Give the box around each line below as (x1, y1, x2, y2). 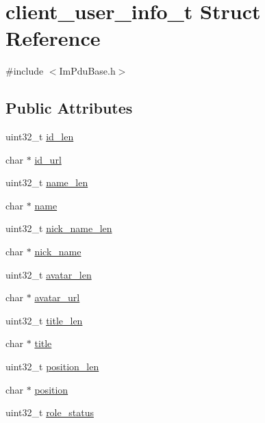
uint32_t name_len (5, 175, 88, 190)
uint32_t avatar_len (5, 267, 92, 281)
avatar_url (34, 290, 80, 305)
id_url (34, 152, 62, 166)
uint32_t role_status (5, 405, 94, 420)
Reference (5, 24, 101, 52)
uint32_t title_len (5, 313, 83, 327)
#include (5, 64, 44, 78)
